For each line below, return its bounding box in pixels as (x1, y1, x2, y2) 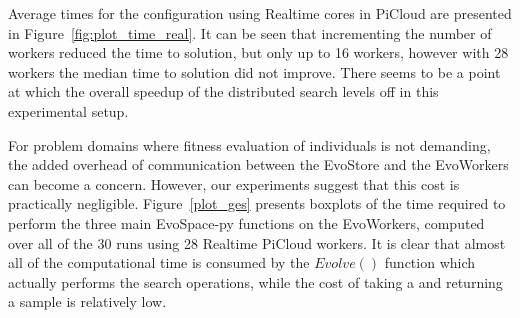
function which (384, 252, 476, 273)
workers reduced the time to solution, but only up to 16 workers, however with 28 (8, 42, 509, 63)
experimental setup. (8, 100, 129, 121)
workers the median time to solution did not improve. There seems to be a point (8, 61, 501, 82)
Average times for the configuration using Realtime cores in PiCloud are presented (8, 3, 512, 23)
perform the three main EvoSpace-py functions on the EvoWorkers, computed (8, 212, 485, 233)
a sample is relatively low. (8, 291, 167, 312)
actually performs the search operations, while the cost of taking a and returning (8, 271, 503, 292)
